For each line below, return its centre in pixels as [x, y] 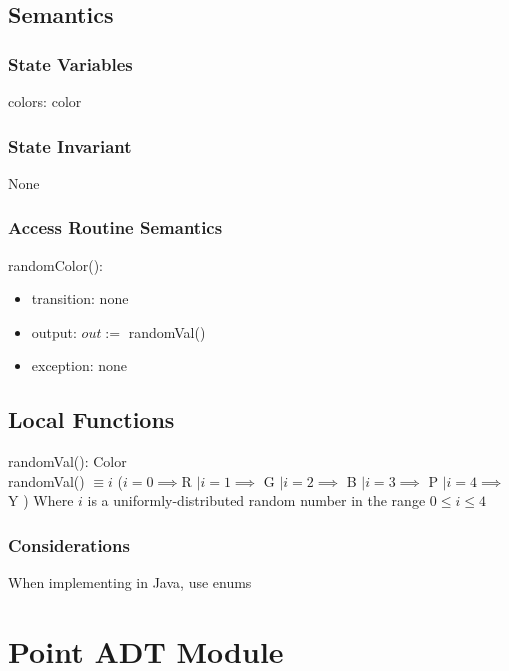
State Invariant [70, 145]
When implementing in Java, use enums [130, 582]
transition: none [80, 298]
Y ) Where [41, 500]
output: [54, 331]
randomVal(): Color [67, 461]
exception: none [79, 365]
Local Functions [91, 419]
